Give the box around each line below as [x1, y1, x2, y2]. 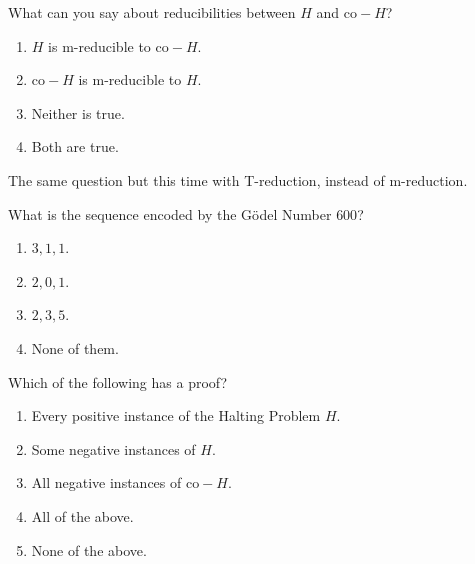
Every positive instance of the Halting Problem [31, 405, 321, 426]
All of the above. [31, 505, 134, 526]
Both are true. [31, 136, 119, 157]
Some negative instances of [31, 438, 196, 459]
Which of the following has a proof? [8, 371, 228, 392]
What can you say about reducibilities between [8, 2, 296, 22]
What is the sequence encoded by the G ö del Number [8, 203, 332, 224]
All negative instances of [31, 472, 182, 493]
